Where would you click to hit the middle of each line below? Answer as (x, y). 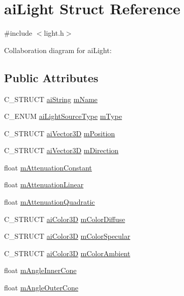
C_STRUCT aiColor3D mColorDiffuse (65, 219)
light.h (54, 33)
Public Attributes (51, 77)
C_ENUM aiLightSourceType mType (63, 116)
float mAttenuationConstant (48, 167)
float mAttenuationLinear (44, 184)
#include (18, 33)
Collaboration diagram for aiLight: (58, 50)
